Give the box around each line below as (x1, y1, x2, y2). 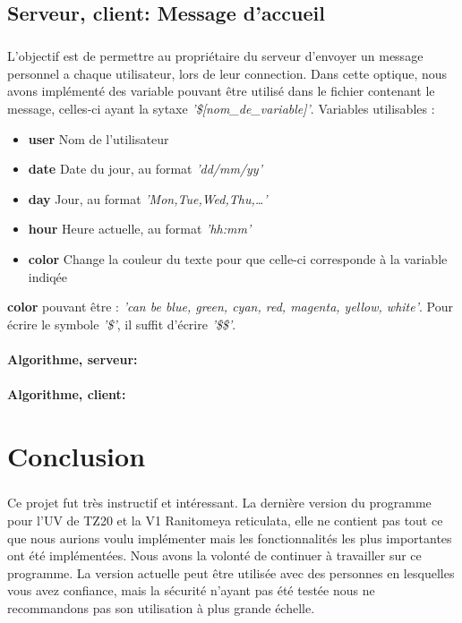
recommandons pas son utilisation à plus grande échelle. (7, 598, 315, 617)
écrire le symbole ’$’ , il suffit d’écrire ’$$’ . (7, 314, 236, 333)
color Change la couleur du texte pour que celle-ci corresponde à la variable (28, 249, 448, 268)
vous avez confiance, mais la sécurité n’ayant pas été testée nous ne (7, 581, 375, 600)
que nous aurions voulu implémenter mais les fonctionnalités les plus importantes (7, 528, 452, 547)
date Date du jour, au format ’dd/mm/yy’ (28, 159, 262, 178)
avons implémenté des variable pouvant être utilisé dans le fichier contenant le (7, 81, 435, 100)
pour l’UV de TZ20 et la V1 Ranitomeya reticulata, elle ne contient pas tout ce (7, 511, 443, 529)
